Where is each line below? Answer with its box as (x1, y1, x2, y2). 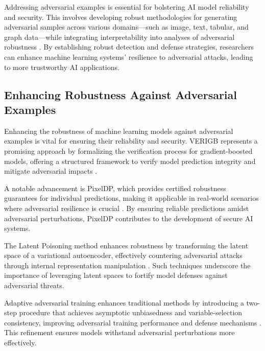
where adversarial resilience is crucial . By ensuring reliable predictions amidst (4, 202, 249, 213)
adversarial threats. (4, 280, 64, 291)
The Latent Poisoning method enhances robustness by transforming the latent (4, 240, 249, 250)
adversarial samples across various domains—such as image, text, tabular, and (4, 21, 249, 32)
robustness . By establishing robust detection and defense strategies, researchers (4, 41, 254, 52)
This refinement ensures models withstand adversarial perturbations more (4, 327, 235, 338)
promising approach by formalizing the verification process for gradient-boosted (4, 145, 253, 156)
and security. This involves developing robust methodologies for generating (4, 11, 237, 22)
